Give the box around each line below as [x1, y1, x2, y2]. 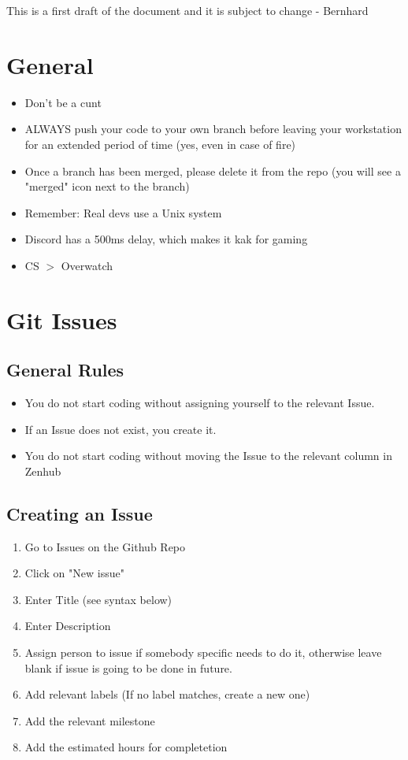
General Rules [6, 358, 124, 382]
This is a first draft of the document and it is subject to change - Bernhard [6, 2, 369, 18]
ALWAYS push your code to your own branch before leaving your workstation [24, 120, 402, 137]
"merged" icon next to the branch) [24, 178, 190, 195]
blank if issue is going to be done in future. [24, 659, 232, 676]
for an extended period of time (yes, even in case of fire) [24, 135, 296, 152]
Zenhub [24, 462, 61, 479]
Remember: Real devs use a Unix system [24, 204, 222, 221]
